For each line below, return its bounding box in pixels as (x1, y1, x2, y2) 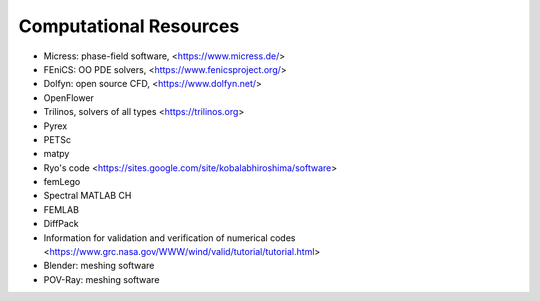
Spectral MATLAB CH (43, 190, 132, 202)
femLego (43, 176, 81, 188)
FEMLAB (43, 203, 80, 215)
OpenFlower (43, 91, 95, 104)
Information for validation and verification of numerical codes (43, 231, 296, 244)
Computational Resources (18, 15, 240, 37)
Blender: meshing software (43, 260, 155, 272)
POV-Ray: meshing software (43, 273, 160, 285)
